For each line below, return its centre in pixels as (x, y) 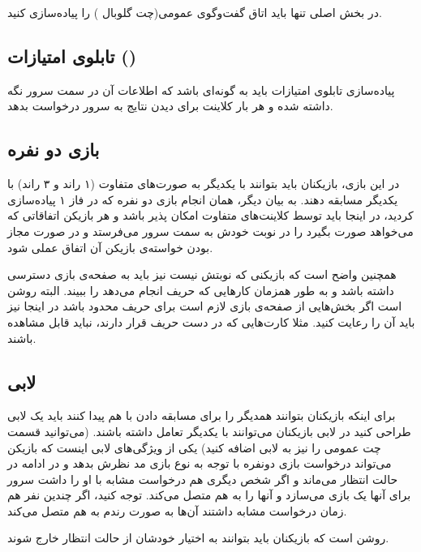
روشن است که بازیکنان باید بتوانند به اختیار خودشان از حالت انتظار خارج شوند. (198, 538)
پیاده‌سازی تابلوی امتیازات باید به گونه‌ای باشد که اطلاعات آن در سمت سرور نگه (201, 90)
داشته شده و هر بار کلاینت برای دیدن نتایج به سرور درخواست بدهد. (170, 106)
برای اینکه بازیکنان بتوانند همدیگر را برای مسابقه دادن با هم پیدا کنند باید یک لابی (202, 415)
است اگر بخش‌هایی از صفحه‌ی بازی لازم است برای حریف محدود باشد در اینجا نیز (205, 306)
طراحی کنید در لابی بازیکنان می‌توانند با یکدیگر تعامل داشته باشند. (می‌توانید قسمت (209, 431)
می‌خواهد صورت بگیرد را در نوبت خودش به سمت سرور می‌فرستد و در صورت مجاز (210, 231)
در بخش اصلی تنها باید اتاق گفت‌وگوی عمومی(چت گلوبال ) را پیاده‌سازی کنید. (195, 12)
